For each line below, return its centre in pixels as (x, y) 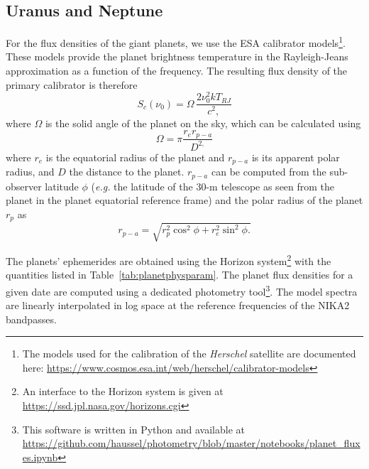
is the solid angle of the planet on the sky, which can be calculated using (203, 123)
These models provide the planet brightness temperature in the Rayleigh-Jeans (177, 56)
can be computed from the (269, 172)
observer (24, 186)
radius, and (30, 172)
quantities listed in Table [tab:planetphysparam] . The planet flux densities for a (180, 275)
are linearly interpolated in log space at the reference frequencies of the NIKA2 (178, 305)
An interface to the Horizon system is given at (123, 391)
